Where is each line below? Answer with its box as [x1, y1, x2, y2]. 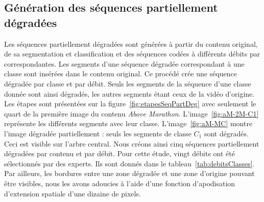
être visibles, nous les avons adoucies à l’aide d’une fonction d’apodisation [4, 178, 235, 188]
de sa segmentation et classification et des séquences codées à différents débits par [4, 48, 260, 59]
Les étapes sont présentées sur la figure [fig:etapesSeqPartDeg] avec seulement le [4, 98, 256, 109]
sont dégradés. [204, 128, 249, 138]
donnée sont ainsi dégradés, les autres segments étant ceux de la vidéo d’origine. [4, 88, 255, 99]
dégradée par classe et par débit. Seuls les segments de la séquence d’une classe [4, 78, 251, 89]
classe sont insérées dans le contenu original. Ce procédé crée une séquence [4, 68, 237, 79]
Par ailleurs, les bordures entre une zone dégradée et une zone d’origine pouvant [4, 168, 255, 179]
